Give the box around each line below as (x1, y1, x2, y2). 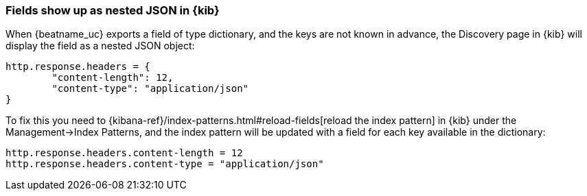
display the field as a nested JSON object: (5, 40, 195, 52)
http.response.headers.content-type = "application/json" (5, 158, 324, 170)
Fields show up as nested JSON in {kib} (5, 3, 220, 17)
